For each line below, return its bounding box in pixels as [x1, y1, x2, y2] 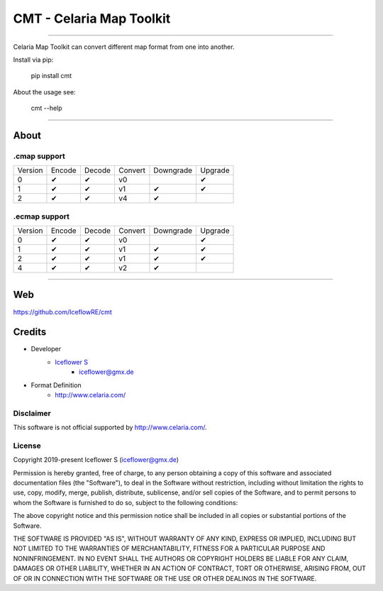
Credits [13, 326, 47, 338]
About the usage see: [13, 87, 76, 96]
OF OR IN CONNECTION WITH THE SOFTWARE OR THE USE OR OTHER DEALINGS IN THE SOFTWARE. [13, 574, 317, 582]
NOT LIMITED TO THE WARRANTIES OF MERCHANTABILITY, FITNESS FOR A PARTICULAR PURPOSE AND [13, 544, 326, 553]
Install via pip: [13, 55, 54, 64]
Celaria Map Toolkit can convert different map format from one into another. [13, 43, 235, 51]
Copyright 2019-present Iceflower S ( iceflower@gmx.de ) [13, 455, 179, 464]
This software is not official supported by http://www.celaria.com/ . [13, 423, 207, 432]
